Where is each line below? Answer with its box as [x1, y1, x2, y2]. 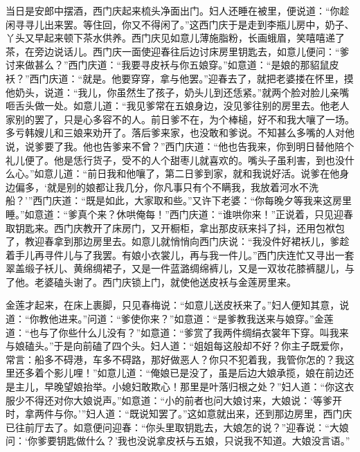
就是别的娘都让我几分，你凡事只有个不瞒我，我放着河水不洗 [46, 179, 318, 194]
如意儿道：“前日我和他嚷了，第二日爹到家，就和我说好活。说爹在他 [34, 166, 340, 181]
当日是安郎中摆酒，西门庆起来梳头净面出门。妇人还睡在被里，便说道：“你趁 [6, 3, 350, 17]
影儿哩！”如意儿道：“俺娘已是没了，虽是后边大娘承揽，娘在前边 [53, 365, 345, 380]
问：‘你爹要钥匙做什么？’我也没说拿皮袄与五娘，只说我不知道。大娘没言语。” [6, 433, 350, 448]
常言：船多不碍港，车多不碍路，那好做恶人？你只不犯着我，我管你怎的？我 [6, 352, 345, 366]
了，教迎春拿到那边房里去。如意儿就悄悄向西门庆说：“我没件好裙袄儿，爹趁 [6, 234, 350, 248]
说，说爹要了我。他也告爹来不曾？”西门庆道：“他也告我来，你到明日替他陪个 [6, 138, 354, 153]
